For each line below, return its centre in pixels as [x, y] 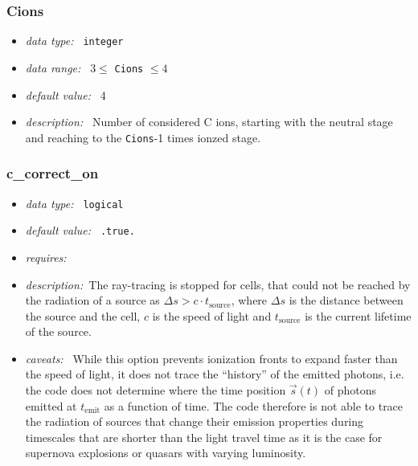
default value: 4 [66, 94]
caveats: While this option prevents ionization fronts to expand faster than [211, 358]
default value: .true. [80, 230]
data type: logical [74, 203]
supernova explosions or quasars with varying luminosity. [166, 453]
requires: [46, 257]
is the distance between [346, 300]
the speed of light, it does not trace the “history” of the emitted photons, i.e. [215, 374]
